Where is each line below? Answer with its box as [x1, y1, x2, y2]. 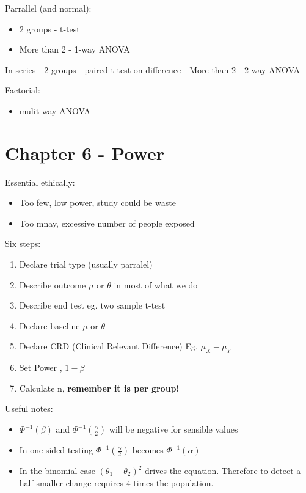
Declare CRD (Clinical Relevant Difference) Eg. [19, 340, 198, 352]
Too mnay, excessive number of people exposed [19, 216, 195, 229]
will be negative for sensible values [109, 423, 238, 436]
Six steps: [5, 237, 41, 250]
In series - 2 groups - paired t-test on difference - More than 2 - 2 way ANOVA [5, 63, 301, 76]
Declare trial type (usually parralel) [19, 258, 153, 271]
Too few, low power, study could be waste [19, 196, 176, 209]
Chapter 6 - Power [5, 140, 164, 165]
